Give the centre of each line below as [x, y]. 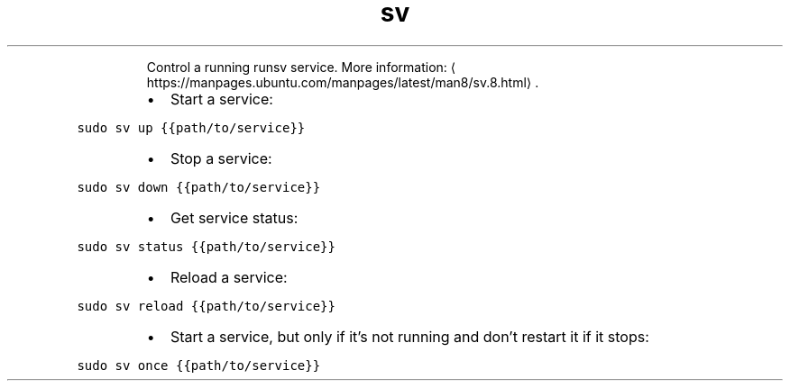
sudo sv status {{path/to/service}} [206, 246]
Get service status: [234, 217]
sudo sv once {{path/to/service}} [199, 365]
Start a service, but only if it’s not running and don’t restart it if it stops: [409, 336]
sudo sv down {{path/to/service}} [199, 187]
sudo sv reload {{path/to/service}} [206, 306]
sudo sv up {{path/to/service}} [191, 127]
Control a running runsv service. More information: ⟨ [301, 67]
